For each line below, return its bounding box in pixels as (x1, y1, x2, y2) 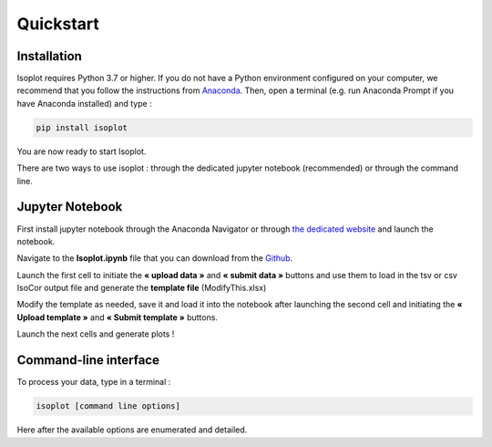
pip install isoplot (36, 122, 128, 132)
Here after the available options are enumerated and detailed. (16, 424, 248, 435)
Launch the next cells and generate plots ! (16, 328, 175, 339)
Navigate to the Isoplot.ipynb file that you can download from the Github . (16, 253, 293, 264)
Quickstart (16, 14, 100, 34)
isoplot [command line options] (36, 401, 181, 411)
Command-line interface (16, 352, 159, 369)
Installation (16, 48, 82, 64)
